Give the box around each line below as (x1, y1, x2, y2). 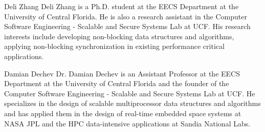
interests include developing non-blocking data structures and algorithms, (4, 31, 234, 41)
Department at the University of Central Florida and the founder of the (4, 78, 229, 89)
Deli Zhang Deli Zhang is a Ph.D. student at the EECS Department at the (4, 1, 239, 11)
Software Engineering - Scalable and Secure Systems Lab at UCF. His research (4, 21, 251, 32)
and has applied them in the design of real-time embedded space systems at (4, 108, 241, 118)
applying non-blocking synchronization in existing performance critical (4, 41, 225, 51)
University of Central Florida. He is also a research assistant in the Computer (4, 11, 247, 21)
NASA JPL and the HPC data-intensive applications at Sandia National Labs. (4, 118, 251, 128)
